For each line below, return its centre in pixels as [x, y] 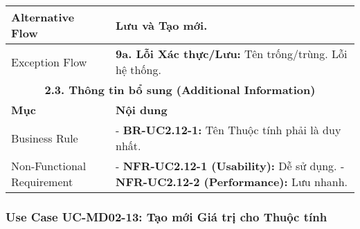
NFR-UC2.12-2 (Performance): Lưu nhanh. [232, 182]
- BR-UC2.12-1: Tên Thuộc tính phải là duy [228, 130]
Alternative [43, 17]
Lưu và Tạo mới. [162, 25]
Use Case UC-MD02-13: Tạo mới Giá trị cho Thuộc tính [166, 216]
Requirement [42, 182]
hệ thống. [138, 70]
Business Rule [45, 138]
